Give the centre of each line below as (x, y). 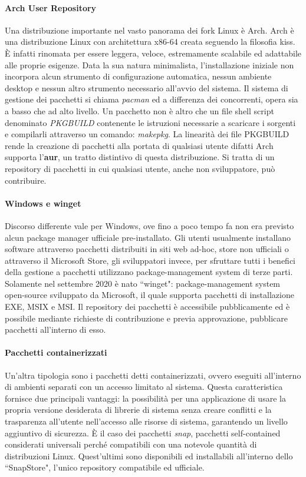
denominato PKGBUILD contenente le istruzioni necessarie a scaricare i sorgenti (150, 122)
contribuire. (26, 180)
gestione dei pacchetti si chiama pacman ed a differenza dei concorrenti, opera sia (152, 99)
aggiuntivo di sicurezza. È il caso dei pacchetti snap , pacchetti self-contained (143, 433)
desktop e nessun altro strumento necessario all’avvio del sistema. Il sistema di (147, 87)
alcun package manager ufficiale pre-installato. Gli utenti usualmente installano (148, 237)
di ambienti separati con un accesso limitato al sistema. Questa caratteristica (144, 387)
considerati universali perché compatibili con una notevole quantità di (131, 444)
